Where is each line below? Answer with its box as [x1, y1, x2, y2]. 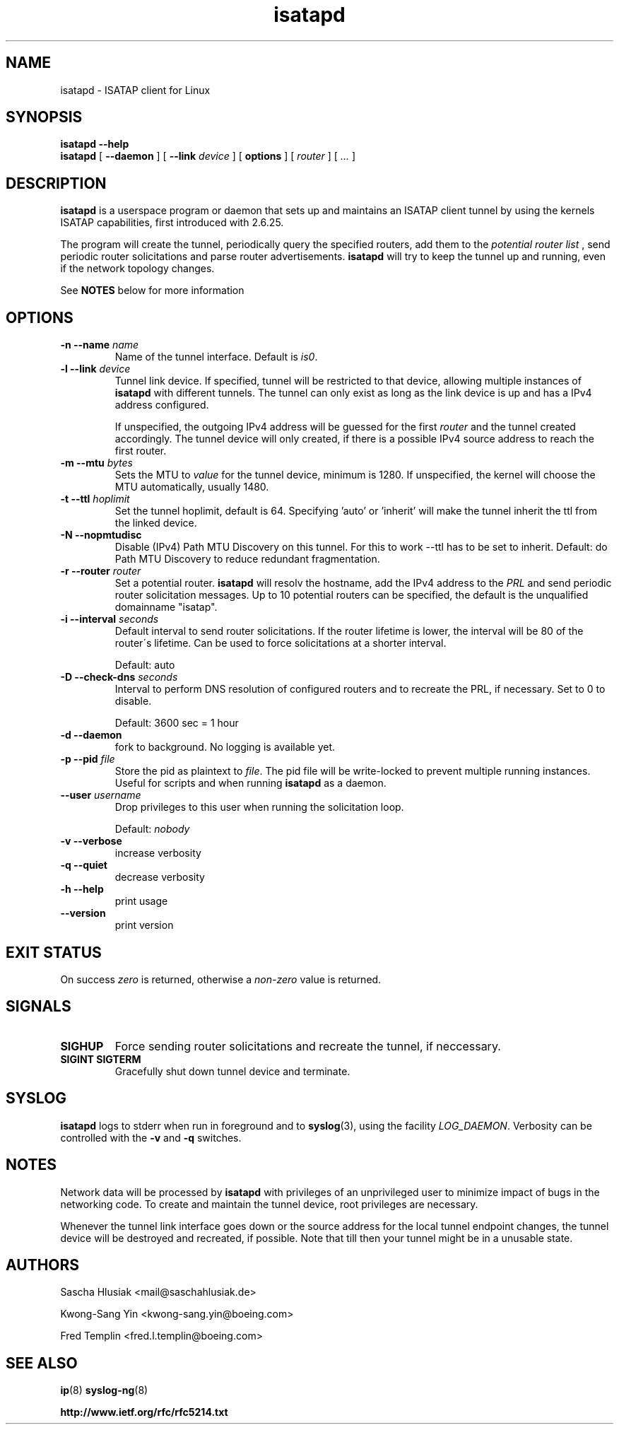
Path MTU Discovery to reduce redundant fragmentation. [114, 553, 380, 565]
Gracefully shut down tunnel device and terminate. [114, 1065, 350, 1077]
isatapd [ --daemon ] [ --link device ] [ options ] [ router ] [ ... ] [60, 150, 356, 163]
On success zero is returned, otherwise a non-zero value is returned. [60, 973, 382, 985]
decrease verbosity [114, 871, 205, 884]
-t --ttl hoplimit [60, 493, 130, 505]
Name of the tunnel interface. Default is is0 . [114, 351, 318, 363]
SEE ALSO [6, 1354, 78, 1372]
